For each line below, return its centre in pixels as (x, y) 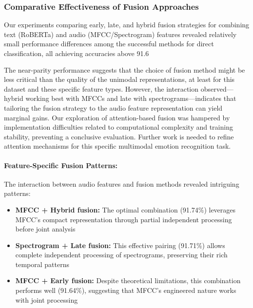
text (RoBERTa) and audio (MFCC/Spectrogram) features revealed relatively (120, 34)
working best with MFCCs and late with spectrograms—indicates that (131, 98)
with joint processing (47, 299)
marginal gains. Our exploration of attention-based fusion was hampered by (117, 117)
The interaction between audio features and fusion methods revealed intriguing (122, 183)
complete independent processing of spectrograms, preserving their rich (121, 255)
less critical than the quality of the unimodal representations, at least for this (119, 79)
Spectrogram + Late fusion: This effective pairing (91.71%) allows (120, 245)
